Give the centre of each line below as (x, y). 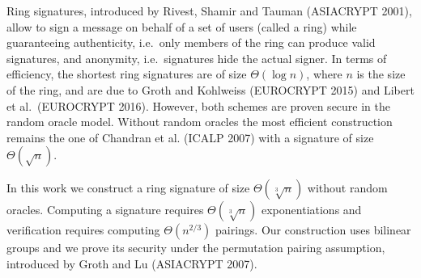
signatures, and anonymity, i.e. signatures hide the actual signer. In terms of (197, 58)
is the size (381, 74)
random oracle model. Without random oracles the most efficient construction (200, 122)
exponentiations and (312, 210)
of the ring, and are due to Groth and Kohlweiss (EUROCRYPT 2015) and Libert (210, 89)
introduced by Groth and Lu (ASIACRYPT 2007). (132, 263)
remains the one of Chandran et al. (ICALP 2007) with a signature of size (190, 137)
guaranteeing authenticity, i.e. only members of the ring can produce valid (191, 42)
